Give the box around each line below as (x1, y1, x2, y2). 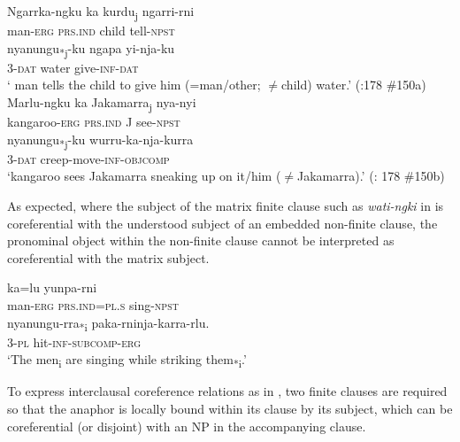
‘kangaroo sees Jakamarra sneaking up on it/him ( (7, 167, 281, 185)
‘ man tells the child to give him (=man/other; (7, 75, 261, 94)
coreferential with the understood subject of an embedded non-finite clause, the (7, 213, 438, 232)
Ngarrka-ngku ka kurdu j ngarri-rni (7, 2, 195, 22)
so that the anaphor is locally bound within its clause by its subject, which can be (7, 399, 453, 418)
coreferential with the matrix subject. (7, 248, 210, 267)
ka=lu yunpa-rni (7, 278, 97, 297)
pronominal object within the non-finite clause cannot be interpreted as (7, 231, 395, 250)
